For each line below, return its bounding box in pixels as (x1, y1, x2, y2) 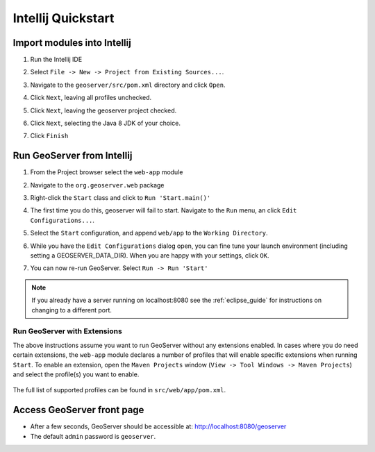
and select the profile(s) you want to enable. (12, 370, 140, 378)
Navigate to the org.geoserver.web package (30, 181, 165, 189)
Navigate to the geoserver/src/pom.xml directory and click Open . (30, 81, 226, 89)
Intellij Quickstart (12, 10, 115, 26)
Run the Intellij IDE (30, 56, 83, 64)
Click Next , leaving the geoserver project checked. (30, 106, 177, 115)
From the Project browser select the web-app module (30, 168, 183, 176)
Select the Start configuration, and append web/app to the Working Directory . (30, 229, 268, 237)
